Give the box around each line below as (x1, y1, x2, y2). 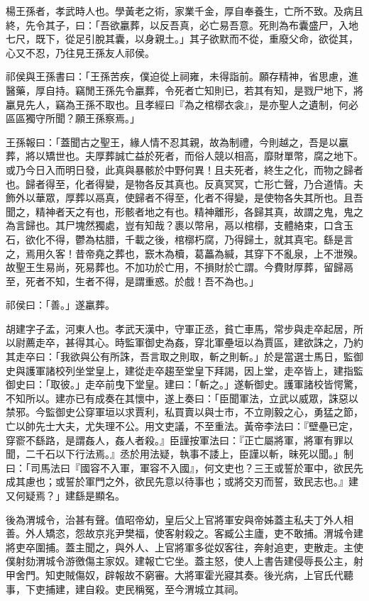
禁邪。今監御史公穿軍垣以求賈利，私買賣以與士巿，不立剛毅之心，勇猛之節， (6, 404, 363, 419)
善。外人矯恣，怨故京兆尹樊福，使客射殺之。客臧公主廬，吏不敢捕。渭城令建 (6, 526, 363, 541)
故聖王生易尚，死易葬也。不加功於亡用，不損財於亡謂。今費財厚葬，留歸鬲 (6, 260, 353, 275)
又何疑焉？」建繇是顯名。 (6, 488, 125, 502)
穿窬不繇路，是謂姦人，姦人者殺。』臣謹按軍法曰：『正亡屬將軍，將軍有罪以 (6, 432, 353, 447)
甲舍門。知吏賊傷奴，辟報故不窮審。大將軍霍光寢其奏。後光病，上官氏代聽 (6, 567, 353, 582)
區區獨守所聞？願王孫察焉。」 (6, 111, 140, 126)
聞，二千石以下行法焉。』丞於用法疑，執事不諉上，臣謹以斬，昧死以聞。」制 (6, 446, 353, 461)
